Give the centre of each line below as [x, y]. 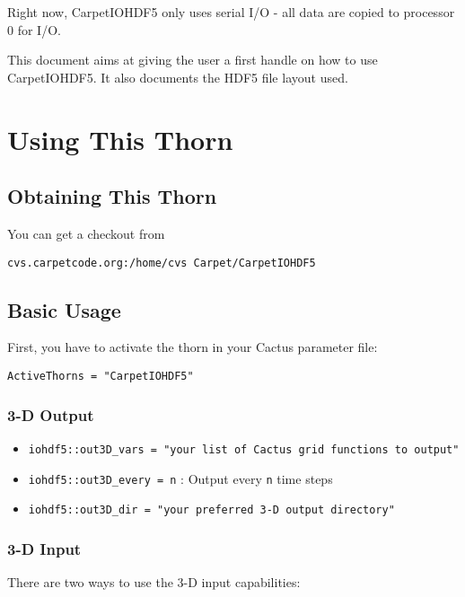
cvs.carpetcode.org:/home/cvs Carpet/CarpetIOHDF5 [162, 263]
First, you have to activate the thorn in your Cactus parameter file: [193, 347]
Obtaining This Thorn [112, 196]
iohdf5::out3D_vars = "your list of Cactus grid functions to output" [244, 449]
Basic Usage [64, 309]
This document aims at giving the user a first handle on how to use [193, 60]
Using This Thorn [120, 139]
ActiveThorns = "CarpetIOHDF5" [101, 376]
